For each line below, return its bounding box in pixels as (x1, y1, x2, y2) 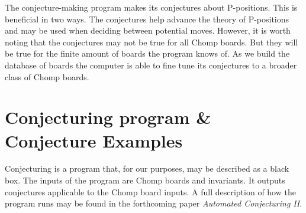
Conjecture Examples (5, 128, 183, 152)
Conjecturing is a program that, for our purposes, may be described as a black (5, 162, 289, 175)
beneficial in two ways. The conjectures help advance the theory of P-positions (5, 12, 289, 25)
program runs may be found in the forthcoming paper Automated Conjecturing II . (5, 197, 302, 209)
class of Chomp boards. (5, 70, 89, 83)
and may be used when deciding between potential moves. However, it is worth (5, 24, 291, 37)
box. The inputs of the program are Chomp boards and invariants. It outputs (5, 174, 285, 186)
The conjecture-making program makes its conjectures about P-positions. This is (5, 1, 298, 13)
